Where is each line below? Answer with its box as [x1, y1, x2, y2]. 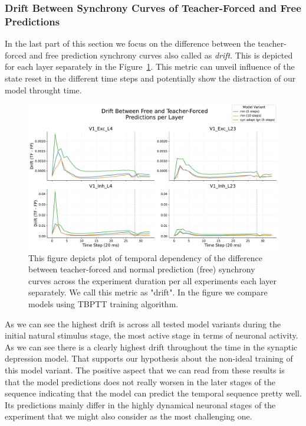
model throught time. [5, 83, 82, 96]
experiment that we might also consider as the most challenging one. [5, 410, 252, 422]
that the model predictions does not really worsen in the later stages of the [5, 375, 276, 388]
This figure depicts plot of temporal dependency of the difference [28, 251, 262, 264]
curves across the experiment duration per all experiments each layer [28, 274, 277, 287]
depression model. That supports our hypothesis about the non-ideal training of [5, 352, 293, 365]
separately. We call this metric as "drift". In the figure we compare [28, 286, 268, 298]
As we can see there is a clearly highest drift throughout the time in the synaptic [5, 340, 298, 353]
